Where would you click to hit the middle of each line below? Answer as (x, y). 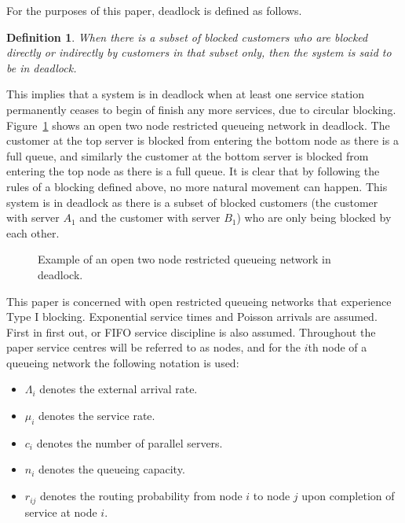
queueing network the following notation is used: (123, 362)
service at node (61, 512)
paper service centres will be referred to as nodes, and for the (154, 347)
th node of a (337, 347)
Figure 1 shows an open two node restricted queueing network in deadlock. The (198, 125)
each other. (33, 232)
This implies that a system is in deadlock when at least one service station (185, 94)
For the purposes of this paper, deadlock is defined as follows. (154, 10)
